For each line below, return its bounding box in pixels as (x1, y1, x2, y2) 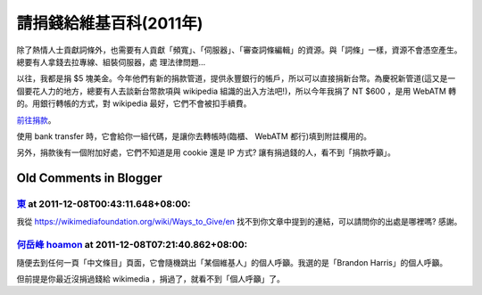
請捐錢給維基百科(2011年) (16, 13, 204, 33)
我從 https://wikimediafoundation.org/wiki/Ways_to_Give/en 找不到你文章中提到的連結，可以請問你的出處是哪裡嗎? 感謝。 (16, 217, 462, 227)
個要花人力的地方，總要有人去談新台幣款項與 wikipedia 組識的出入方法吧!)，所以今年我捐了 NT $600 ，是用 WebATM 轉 (16, 86, 457, 96)
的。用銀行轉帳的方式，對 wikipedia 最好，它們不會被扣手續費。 (16, 98, 252, 109)
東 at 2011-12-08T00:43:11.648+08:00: (16, 198, 191, 210)
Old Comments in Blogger (16, 170, 162, 186)
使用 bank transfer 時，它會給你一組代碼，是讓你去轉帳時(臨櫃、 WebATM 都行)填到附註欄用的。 (16, 130, 372, 142)
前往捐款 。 (16, 114, 56, 125)
